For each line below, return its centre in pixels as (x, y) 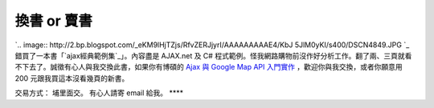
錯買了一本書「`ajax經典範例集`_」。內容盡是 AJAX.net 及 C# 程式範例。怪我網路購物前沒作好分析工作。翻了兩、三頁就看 (213, 55)
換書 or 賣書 (53, 21)
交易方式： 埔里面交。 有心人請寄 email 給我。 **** (99, 93)
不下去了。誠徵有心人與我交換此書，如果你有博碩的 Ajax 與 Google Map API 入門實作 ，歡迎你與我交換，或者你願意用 (209, 67)
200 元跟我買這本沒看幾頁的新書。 (72, 78)
